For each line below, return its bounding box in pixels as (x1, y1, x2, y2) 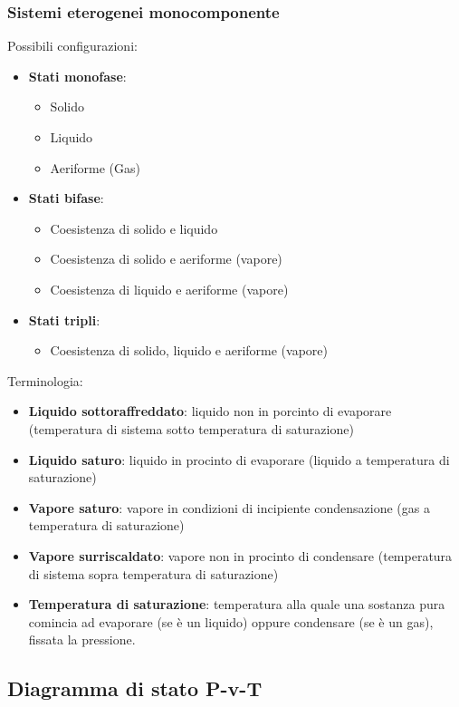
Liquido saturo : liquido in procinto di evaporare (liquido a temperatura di (28, 450, 450, 469)
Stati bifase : (28, 189, 104, 208)
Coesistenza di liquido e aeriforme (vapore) (50, 279, 289, 298)
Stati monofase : (28, 66, 127, 85)
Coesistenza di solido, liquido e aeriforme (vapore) (50, 341, 328, 360)
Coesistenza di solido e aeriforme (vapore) (50, 249, 282, 268)
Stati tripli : (28, 310, 100, 329)
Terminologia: (7, 371, 83, 390)
